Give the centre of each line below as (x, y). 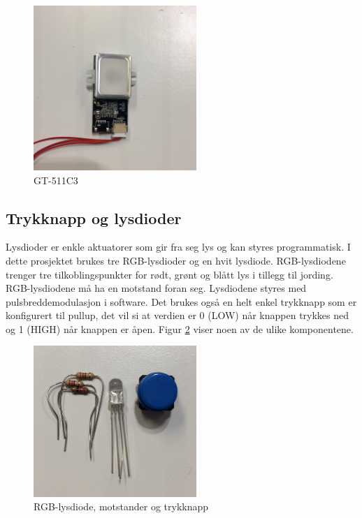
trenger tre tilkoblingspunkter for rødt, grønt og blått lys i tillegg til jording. (169, 274)
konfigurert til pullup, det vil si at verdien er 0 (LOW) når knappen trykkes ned (178, 315)
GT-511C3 (56, 180)
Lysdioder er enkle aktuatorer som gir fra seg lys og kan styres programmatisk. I (178, 247)
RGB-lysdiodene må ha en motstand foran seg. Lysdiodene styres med (156, 288)
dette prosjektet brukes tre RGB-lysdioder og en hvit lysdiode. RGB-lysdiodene (176, 260)
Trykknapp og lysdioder (94, 217)
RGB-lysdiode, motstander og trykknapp (121, 506)
